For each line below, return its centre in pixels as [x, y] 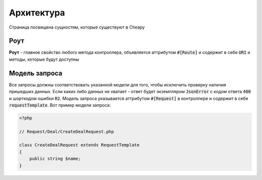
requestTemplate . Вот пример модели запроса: [60, 105]
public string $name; [55, 159]
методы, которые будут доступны [44, 59]
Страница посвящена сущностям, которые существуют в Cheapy [77, 27]
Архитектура [37, 13]
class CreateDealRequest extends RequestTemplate [79, 145]
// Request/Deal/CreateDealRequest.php [66, 131]
